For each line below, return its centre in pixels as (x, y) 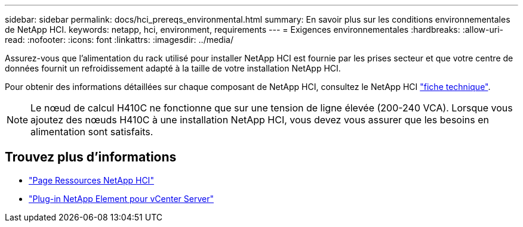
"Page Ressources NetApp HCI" (91, 180)
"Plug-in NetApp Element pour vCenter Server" (121, 198)
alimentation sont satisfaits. (92, 132)
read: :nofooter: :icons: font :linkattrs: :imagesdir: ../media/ (119, 40)
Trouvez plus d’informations (91, 157)
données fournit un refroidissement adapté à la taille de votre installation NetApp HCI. (173, 68)
